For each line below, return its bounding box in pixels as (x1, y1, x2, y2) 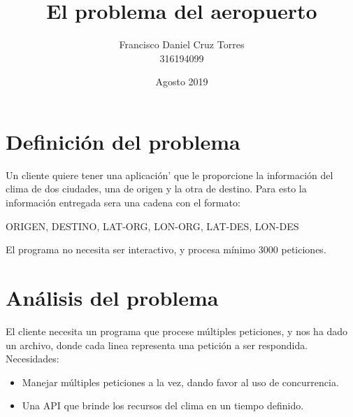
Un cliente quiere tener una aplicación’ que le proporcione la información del (6, 167, 333, 182)
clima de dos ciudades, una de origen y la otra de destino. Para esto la (6, 181, 307, 196)
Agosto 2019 (155, 74, 208, 89)
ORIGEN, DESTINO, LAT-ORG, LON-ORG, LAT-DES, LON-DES (6, 218, 299, 233)
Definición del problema (6, 127, 240, 155)
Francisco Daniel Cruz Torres (119, 37, 245, 52)
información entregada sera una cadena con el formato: (6, 195, 240, 210)
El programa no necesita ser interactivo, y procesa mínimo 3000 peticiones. (6, 242, 326, 257)
